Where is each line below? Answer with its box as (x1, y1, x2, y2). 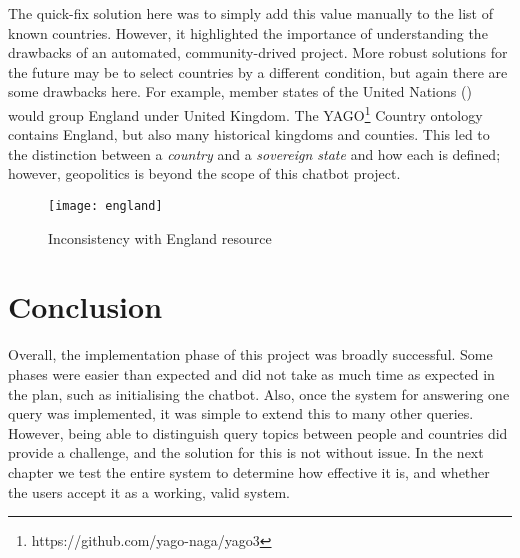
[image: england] (48, 199, 163, 213)
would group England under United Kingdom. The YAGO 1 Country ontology (8, 101, 483, 125)
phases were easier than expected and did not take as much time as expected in (8, 363, 495, 384)
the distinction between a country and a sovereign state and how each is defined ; (8, 143, 501, 164)
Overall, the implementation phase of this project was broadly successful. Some (8, 344, 493, 365)
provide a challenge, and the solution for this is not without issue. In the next (8, 442, 484, 463)
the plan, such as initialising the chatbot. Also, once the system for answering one (8, 383, 510, 404)
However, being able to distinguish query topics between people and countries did (8, 422, 508, 443)
